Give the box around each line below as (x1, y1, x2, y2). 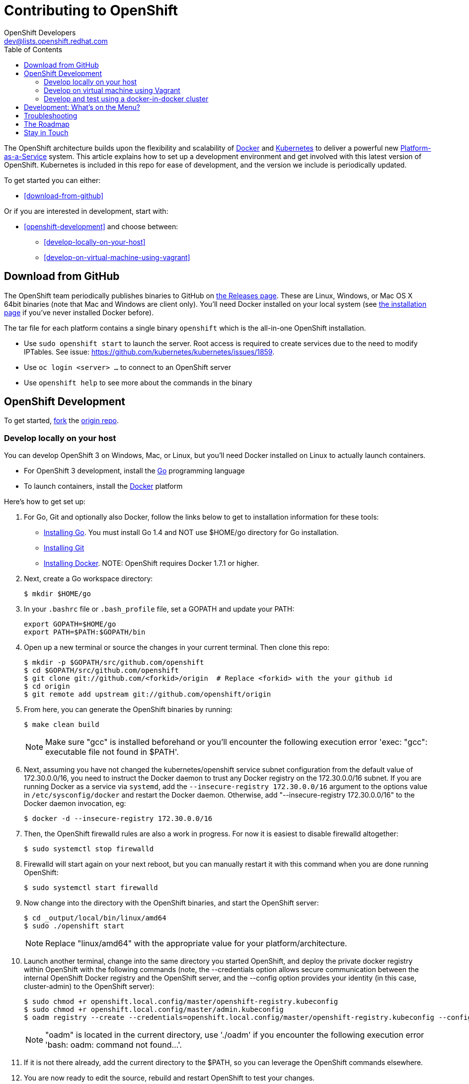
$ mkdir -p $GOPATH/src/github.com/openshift (24, 658, 204, 667)
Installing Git (44, 543, 84, 552)
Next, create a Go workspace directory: (24, 574, 153, 583)
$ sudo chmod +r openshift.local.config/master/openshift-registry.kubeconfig (24, 997, 338, 1006)
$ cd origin (24, 682, 70, 691)
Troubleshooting (24, 111, 78, 120)
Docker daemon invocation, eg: (24, 799, 126, 808)
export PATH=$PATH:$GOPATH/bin (24, 628, 146, 636)
